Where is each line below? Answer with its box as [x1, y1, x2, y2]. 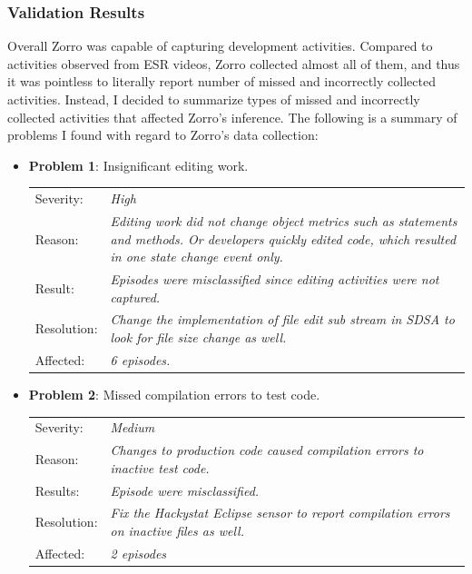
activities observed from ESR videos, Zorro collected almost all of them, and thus [7, 54, 460, 73]
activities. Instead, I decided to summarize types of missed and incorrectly [7, 90, 420, 108]
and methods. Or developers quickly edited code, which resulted [110, 229, 457, 248]
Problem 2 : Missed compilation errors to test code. [28, 384, 320, 403]
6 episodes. [110, 350, 171, 369]
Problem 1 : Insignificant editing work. [28, 155, 249, 174]
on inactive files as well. [110, 521, 244, 540]
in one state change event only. [110, 247, 283, 266]
